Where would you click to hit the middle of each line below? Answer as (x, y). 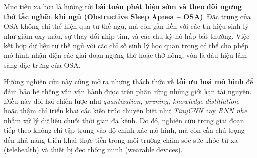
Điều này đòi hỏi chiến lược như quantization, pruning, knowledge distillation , (122, 101)
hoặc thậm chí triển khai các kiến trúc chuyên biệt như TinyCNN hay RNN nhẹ (126, 110)
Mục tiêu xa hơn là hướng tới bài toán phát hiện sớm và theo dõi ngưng (123, 6)
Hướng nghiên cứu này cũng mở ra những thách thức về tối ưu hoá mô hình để (128, 81)
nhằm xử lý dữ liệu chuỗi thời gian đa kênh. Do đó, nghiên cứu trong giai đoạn (124, 120)
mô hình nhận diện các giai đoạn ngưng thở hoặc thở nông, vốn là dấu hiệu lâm (126, 55)
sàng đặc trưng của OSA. (42, 65)
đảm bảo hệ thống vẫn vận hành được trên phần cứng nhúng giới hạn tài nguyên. (128, 91)
